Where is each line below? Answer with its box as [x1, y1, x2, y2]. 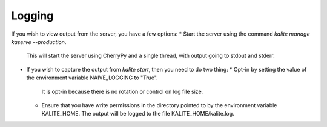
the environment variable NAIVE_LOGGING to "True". [26, 74, 158, 81]
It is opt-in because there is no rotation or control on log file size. [41, 88, 203, 95]
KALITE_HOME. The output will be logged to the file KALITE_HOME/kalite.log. [41, 110, 234, 117]
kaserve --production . [11, 38, 67, 45]
